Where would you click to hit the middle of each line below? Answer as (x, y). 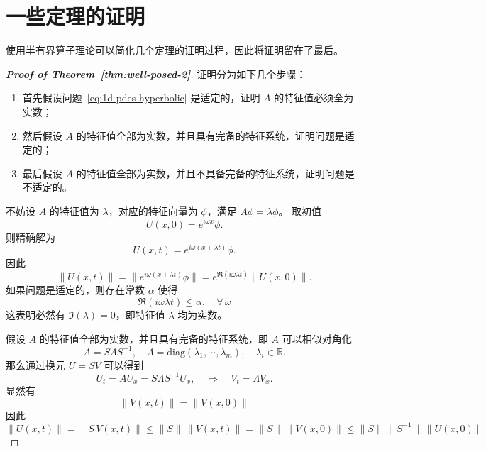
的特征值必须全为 (314, 98)
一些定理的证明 (76, 16)
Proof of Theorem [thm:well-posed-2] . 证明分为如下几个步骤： (156, 73)
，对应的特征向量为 (153, 210)
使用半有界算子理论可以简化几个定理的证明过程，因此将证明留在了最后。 (175, 50)
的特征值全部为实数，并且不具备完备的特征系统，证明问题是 (215, 173)
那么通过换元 (35, 364)
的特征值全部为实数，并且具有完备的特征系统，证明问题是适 (215, 135)
